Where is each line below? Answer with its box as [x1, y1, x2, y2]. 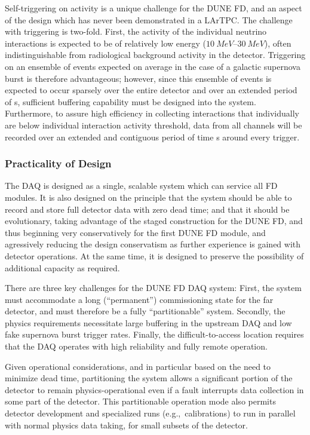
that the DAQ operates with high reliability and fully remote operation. [5, 340, 268, 353]
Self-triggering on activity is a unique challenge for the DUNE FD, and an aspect [5, 2, 302, 14]
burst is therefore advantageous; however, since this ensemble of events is [5, 72, 272, 84]
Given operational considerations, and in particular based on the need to [5, 360, 271, 372]
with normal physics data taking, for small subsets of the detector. [5, 418, 248, 431]
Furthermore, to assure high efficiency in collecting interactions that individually [5, 107, 299, 120]
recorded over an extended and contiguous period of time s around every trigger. [5, 130, 300, 143]
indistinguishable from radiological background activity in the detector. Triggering [5, 48, 306, 61]
